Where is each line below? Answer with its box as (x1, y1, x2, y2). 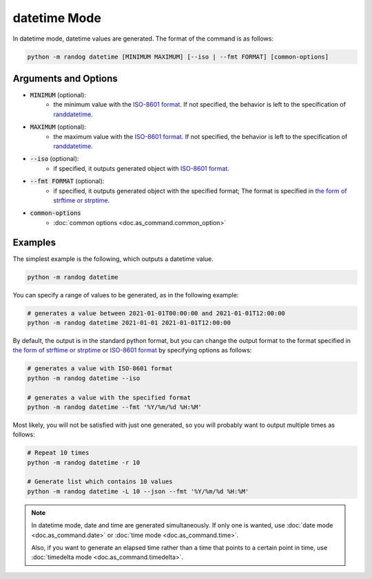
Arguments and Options (12, 72, 118, 84)
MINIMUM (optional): (30, 91, 86, 99)
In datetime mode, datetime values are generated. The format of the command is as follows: (12, 34, 273, 43)
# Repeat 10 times (27, 449, 90, 457)
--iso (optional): (30, 155, 79, 163)
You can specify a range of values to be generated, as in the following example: (12, 291, 239, 299)
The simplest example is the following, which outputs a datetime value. (12, 255, 214, 263)
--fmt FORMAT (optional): (30, 177, 105, 185)
